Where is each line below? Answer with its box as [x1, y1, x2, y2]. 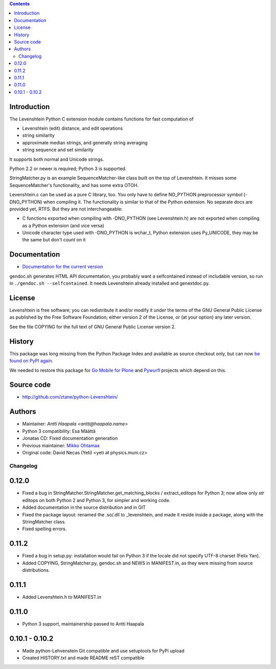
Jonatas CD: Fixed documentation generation [22, 435, 118, 442]
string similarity [22, 132, 55, 138]
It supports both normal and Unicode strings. [9, 156, 104, 162]
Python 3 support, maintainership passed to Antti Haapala [22, 620, 144, 627]
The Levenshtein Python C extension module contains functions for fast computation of [9, 116, 194, 122]
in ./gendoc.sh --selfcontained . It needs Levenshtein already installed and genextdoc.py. [9, 280, 210, 286]
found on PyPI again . [9, 358, 54, 364]
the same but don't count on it [22, 237, 86, 243]
